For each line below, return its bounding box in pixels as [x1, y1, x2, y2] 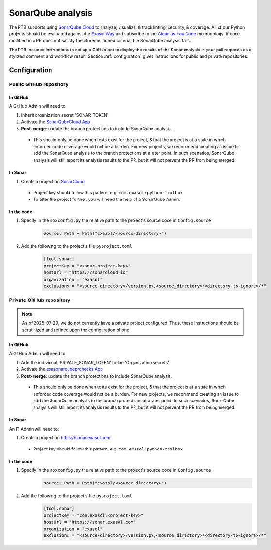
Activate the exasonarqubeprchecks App [21, 367, 103, 372]
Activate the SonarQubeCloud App [21, 119, 90, 125]
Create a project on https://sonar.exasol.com [21, 435, 111, 441]
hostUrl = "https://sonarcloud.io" [43, 270, 128, 275]
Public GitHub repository [9, 81, 69, 87]
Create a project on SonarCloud [21, 179, 85, 184]
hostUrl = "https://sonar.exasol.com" [43, 519, 136, 525]
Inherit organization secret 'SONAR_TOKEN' [21, 112, 109, 118]
